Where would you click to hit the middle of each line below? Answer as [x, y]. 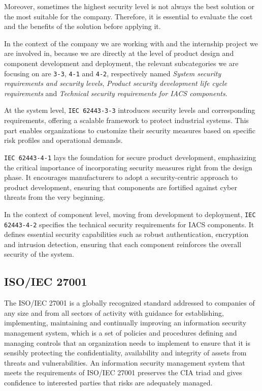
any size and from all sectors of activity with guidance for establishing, [114, 312]
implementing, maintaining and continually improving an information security [125, 323]
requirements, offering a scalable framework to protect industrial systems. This [126, 120]
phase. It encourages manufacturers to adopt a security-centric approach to [121, 177]
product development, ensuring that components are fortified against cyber [121, 187]
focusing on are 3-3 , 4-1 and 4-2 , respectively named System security [113, 73]
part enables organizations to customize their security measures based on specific [130, 130]
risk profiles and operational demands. [63, 140]
